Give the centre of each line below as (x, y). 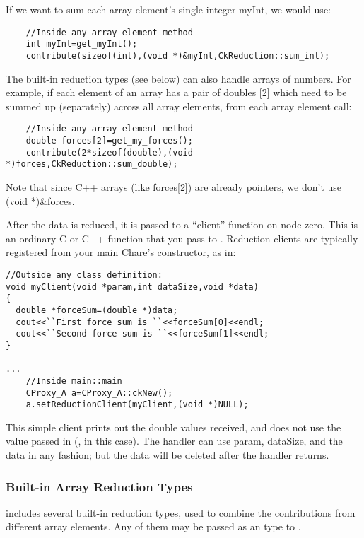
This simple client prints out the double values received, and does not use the (174, 427)
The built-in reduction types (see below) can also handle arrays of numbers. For (178, 78)
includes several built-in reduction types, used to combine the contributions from (181, 512)
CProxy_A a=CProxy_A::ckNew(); (99, 393)
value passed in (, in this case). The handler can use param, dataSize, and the (174, 441)
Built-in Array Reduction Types (99, 486)
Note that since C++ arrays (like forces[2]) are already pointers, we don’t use (174, 186)
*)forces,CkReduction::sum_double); (92, 164)
